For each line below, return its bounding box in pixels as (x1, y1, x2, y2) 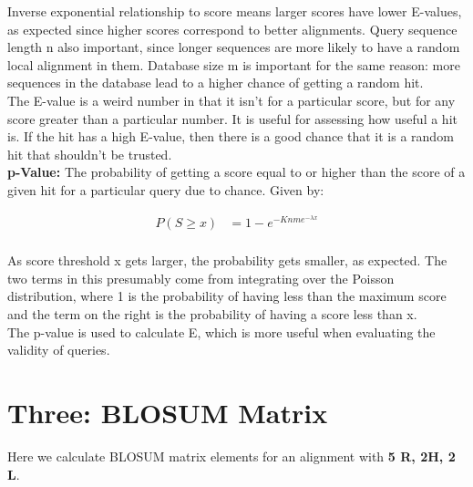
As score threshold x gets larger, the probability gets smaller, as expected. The (7, 251, 447, 270)
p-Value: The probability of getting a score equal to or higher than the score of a (7, 162, 466, 181)
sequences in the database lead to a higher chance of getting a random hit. (7, 73, 424, 92)
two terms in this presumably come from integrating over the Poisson (7, 268, 395, 287)
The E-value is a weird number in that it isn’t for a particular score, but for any (7, 90, 456, 109)
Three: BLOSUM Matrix (7, 393, 328, 430)
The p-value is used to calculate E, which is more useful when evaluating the (7, 322, 436, 341)
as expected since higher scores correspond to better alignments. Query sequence (7, 19, 458, 38)
